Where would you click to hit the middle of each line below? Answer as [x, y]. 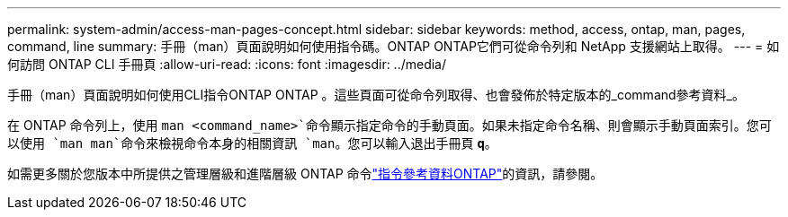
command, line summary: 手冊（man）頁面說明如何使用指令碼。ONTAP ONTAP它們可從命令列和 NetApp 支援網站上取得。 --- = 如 [394, 46]
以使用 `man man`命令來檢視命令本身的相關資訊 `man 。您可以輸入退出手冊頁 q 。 [252, 143]
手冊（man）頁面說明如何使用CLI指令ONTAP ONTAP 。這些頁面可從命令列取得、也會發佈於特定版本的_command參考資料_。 [376, 95]
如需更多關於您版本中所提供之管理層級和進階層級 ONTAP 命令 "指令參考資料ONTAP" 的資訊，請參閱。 [305, 174]
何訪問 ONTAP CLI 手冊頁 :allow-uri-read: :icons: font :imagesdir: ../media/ [227, 64]
